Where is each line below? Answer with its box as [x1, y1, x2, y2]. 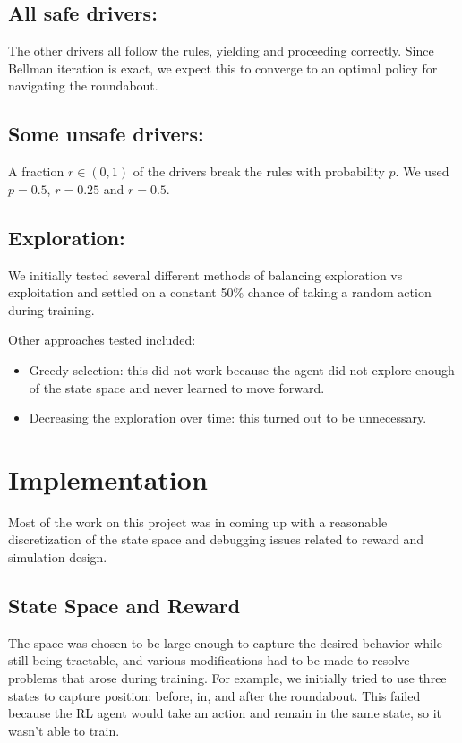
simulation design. [8, 548, 107, 567]
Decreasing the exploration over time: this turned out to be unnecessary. [29, 408, 427, 427]
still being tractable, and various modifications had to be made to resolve [8, 651, 410, 670]
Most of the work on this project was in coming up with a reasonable [8, 512, 388, 531]
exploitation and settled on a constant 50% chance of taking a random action [8, 283, 432, 302]
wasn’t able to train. [8, 721, 120, 739]
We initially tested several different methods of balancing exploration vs [8, 265, 403, 284]
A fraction [8, 162, 64, 181]
